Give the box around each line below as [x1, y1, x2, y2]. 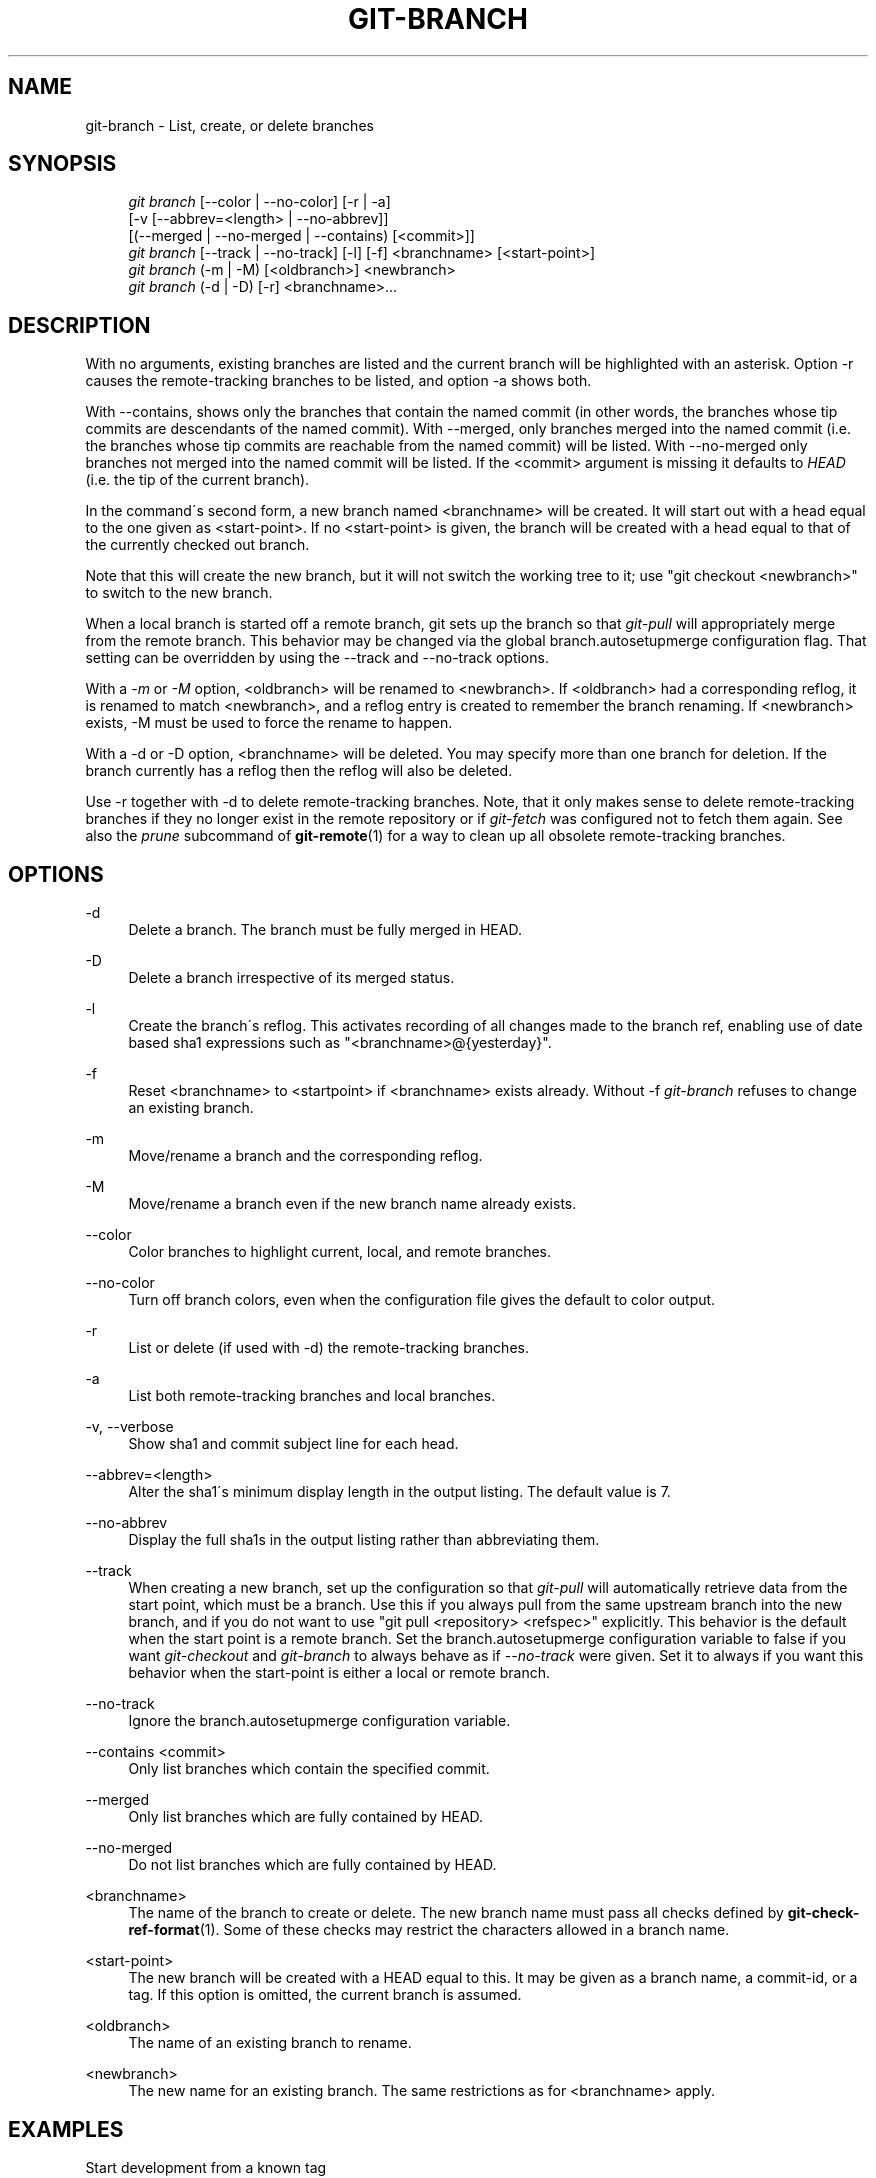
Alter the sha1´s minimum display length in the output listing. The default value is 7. [128, 1483, 671, 1501]
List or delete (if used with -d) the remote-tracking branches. [128, 1339, 529, 1357]
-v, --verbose [85, 1418, 174, 1436]
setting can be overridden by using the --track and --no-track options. [85, 649, 549, 667]
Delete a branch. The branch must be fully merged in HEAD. [128, 921, 522, 939]
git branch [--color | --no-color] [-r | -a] [128, 193, 391, 211]
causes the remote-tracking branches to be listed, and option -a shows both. [85, 372, 592, 390]
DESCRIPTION [8, 312, 151, 338]
